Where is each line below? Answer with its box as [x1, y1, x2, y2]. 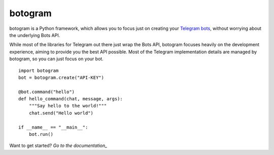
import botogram [18, 67, 59, 73]
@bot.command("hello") [18, 89, 75, 95]
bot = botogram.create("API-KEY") [18, 74, 104, 81]
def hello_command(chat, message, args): [18, 96, 123, 102]
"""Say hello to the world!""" [28, 103, 107, 109]
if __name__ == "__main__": [18, 124, 88, 130]
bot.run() [28, 132, 53, 137]
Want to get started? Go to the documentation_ [9, 142, 108, 149]
